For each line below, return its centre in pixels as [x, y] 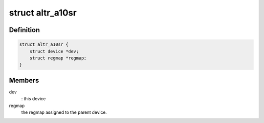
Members [24, 80]
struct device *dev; [54, 51]
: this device [33, 99]
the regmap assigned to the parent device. [64, 112]
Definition [24, 30]
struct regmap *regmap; [58, 58]
